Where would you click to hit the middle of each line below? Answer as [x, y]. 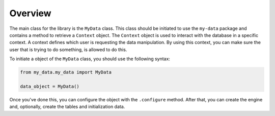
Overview [30, 13]
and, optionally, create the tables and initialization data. [67, 107]
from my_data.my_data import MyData [66, 72]
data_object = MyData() [50, 86]
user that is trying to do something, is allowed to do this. [68, 49]
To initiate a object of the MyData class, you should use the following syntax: [90, 59]
